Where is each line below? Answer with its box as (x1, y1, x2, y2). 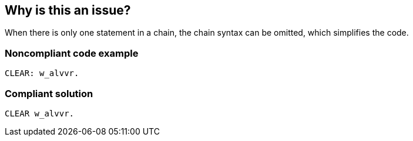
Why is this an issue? (5, 3, 131, 18)
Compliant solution (5, 87, 93, 99)
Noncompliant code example (5, 47, 139, 59)
